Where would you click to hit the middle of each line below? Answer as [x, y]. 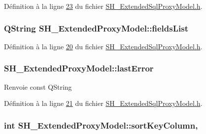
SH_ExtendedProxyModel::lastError [79, 68]
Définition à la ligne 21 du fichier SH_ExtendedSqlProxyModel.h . [103, 103]
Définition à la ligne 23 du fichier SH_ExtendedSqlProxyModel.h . [103, 6]
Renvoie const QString [38, 86]
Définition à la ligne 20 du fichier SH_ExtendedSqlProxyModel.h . [103, 46]
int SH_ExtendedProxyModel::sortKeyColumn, [101, 125]
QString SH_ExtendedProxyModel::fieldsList [96, 28]
